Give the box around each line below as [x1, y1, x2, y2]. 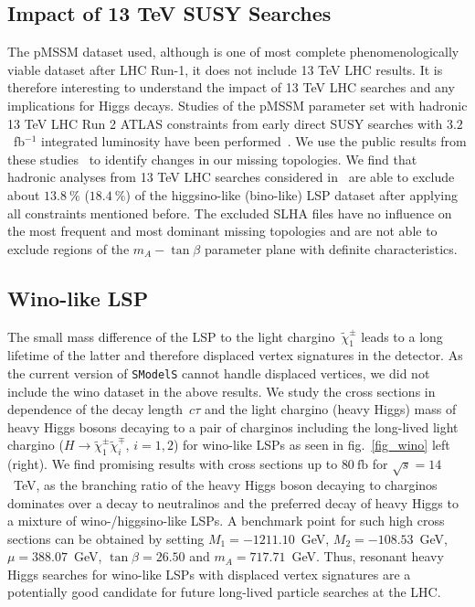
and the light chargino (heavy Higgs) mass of [204, 399, 457, 419]
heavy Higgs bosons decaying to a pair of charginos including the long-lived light [7, 417, 459, 436]
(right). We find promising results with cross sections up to [7, 454, 338, 474]
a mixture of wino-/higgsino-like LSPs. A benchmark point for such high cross [7, 511, 445, 530]
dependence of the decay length [7, 399, 184, 419]
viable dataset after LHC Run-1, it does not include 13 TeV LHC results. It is [7, 59, 443, 79]
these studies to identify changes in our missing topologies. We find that [7, 149, 417, 168]
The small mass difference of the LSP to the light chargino [7, 326, 335, 346]
